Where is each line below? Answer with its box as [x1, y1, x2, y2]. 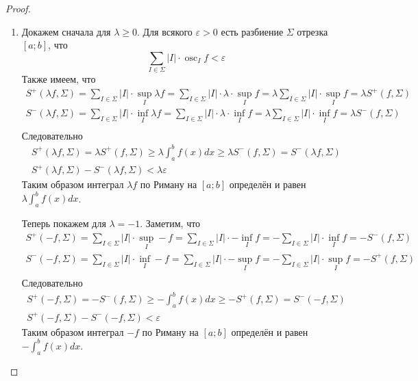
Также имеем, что [21, 72, 96, 86]
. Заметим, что [140, 216, 201, 231]
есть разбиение [221, 24, 284, 38]
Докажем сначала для [21, 24, 111, 38]
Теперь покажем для [21, 216, 106, 231]
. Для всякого [137, 24, 193, 38]
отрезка [297, 24, 328, 38]
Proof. [5, 1, 31, 15]
